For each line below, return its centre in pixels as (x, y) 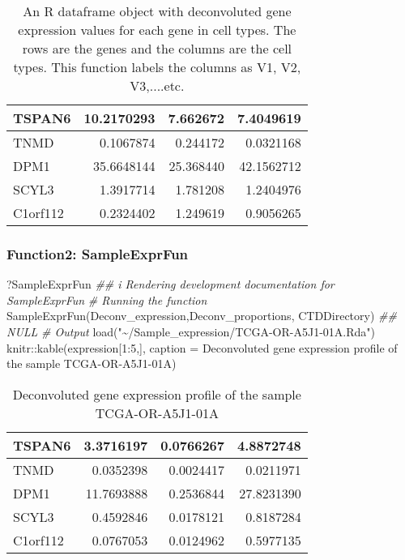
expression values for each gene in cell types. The (157, 30)
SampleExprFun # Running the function (107, 299)
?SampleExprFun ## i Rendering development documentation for (171, 284)
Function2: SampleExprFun (98, 253)
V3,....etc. (157, 85)
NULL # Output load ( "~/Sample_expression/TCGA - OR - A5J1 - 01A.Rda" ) (191, 331)
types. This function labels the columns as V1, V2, (157, 67)
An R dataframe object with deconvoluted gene (157, 11)
